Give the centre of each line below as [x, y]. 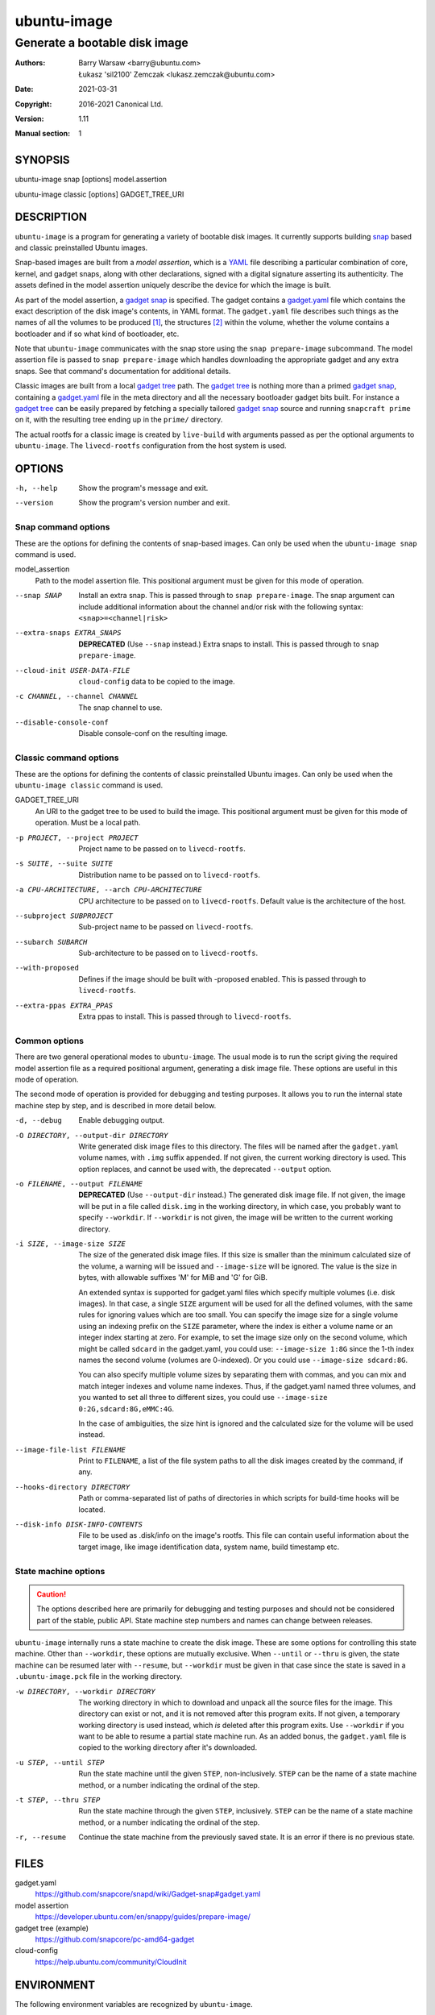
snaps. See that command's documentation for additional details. [123, 371]
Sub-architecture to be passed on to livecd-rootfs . [168, 953]
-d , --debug [38, 1121]
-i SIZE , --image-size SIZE [70, 1244]
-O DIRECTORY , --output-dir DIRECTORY [91, 1135]
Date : [24, 89]
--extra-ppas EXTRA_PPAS [64, 1005]
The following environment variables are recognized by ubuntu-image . [134, 2004]
